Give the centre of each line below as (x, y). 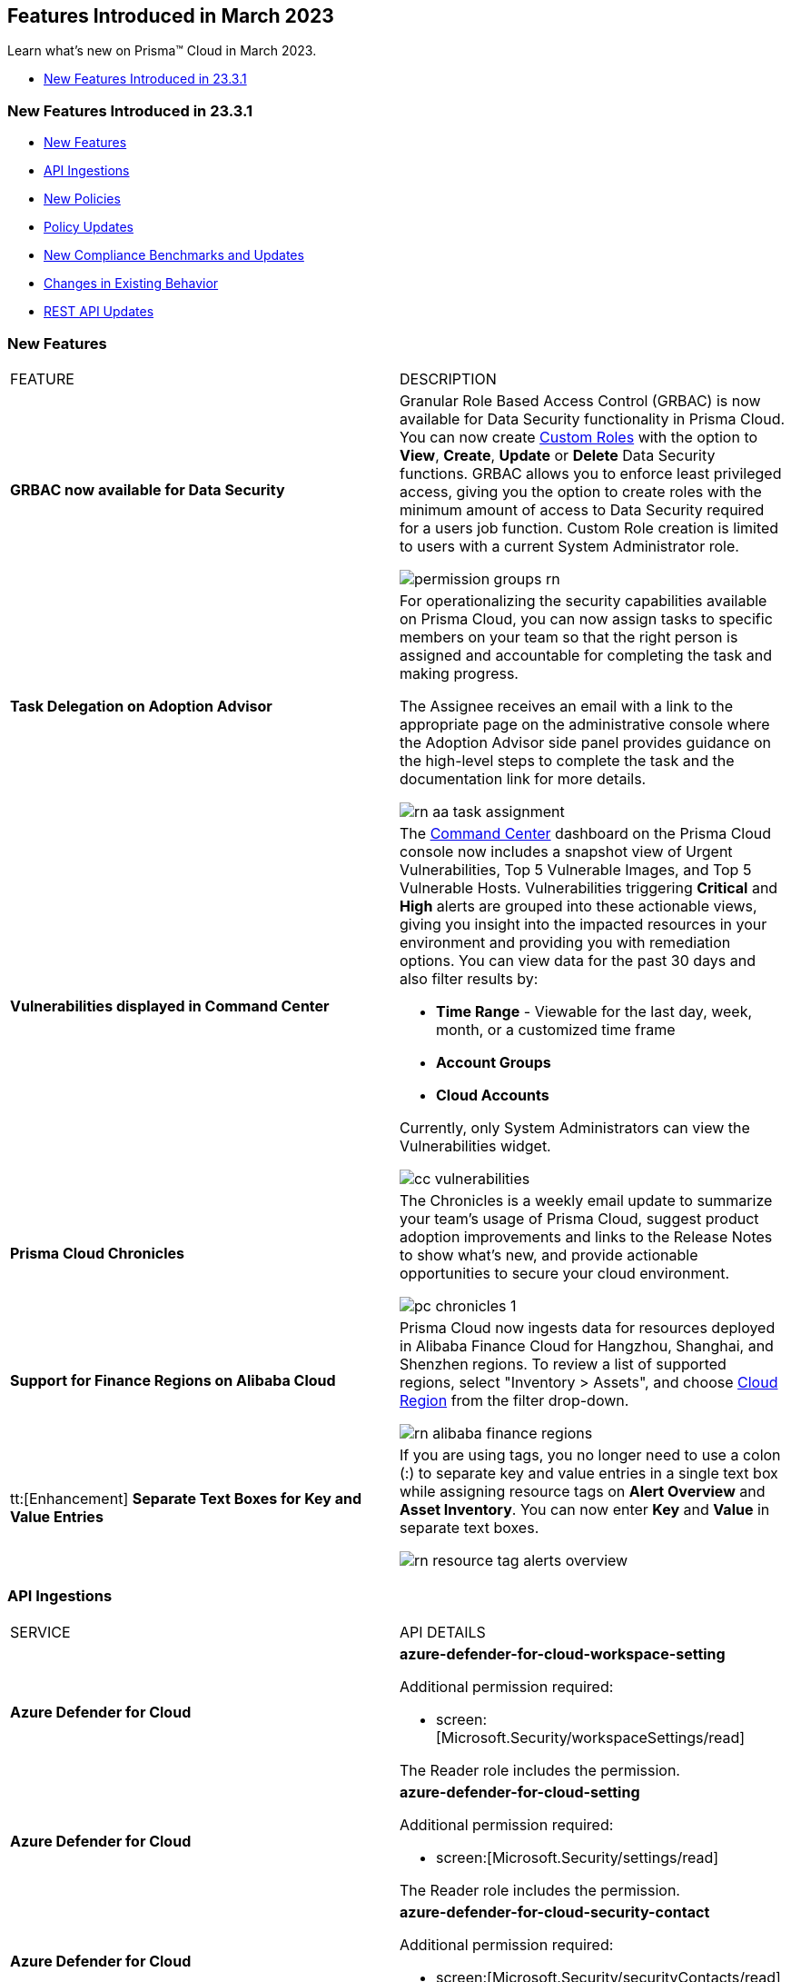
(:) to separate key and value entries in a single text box (589, 1473)
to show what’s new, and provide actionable (549, 1255)
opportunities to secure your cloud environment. (565, 1273)
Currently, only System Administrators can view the (575, 1127)
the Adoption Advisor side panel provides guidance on (585, 742)
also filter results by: (469, 978)
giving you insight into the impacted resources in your (583, 924)
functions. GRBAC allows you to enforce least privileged (591, 473)
